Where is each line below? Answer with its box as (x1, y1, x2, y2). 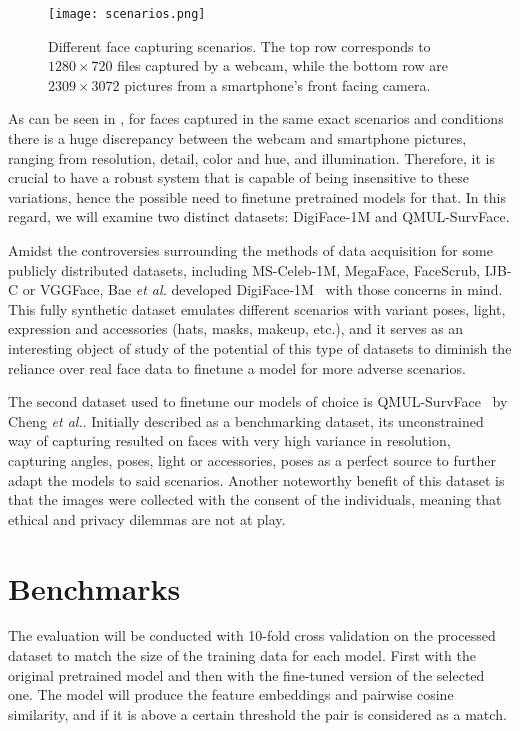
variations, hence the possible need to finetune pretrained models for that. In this (8, 186, 506, 207)
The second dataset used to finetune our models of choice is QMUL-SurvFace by (8, 391, 508, 412)
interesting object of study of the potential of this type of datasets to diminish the (8, 337, 512, 358)
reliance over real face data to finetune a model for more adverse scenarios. (8, 357, 466, 378)
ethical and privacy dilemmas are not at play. (8, 508, 286, 529)
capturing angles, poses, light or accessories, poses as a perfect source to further (8, 449, 496, 470)
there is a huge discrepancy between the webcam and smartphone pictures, (8, 128, 467, 149)
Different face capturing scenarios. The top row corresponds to (48, 35, 431, 56)
